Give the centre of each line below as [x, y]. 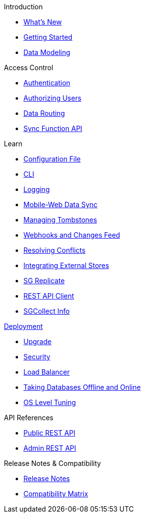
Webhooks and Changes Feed [72, 235]
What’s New [43, 22]
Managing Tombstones [60, 220]
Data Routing [44, 113]
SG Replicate [44, 281]
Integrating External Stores [66, 265]
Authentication [47, 83]
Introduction [23, 7]
